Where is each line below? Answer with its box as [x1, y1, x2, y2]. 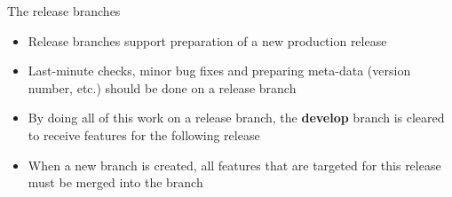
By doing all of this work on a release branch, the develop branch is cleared [28, 108, 445, 127]
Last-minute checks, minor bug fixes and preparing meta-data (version [28, 61, 411, 80]
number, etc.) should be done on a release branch [28, 78, 297, 97]
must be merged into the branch [28, 173, 203, 192]
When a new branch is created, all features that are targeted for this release [28, 155, 441, 174]
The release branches [7, 2, 121, 20]
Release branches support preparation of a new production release [28, 31, 387, 50]
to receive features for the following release [28, 125, 260, 144]
